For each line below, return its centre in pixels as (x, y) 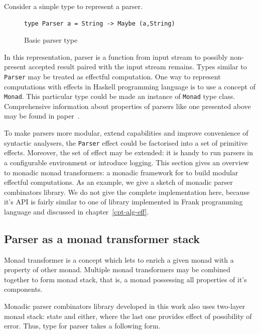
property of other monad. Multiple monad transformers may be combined (117, 269)
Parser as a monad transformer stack (102, 238)
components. (23, 289)
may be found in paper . (42, 116)
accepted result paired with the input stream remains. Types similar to (138, 67)
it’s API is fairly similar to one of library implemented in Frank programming (123, 202)
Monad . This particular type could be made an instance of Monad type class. (120, 96)
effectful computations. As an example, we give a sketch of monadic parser (118, 182)
